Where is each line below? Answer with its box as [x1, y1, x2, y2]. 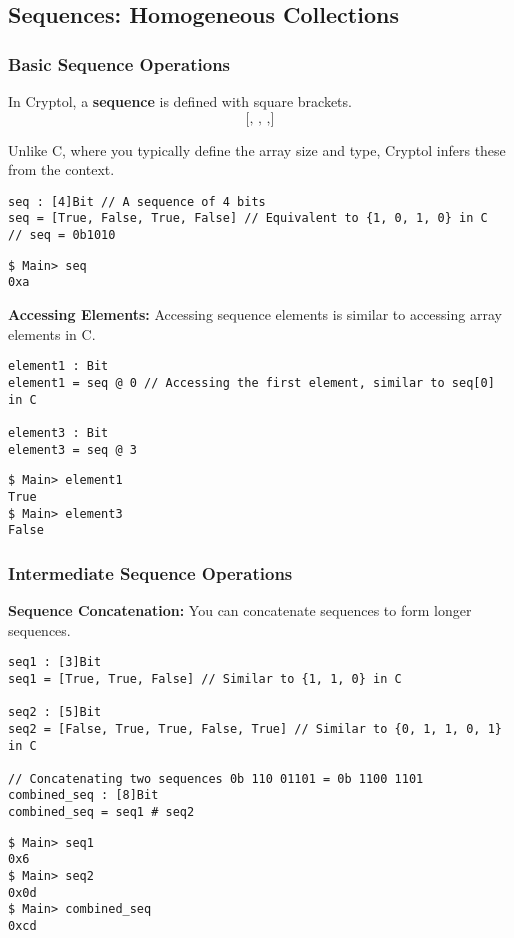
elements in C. [8, 323, 96, 344]
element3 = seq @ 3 [8, 442, 137, 457]
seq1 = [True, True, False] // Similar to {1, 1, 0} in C [8, 671, 402, 686]
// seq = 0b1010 [8, 228, 116, 243]
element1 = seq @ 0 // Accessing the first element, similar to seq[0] [8, 375, 495, 390]
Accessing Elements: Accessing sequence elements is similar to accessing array [8, 304, 502, 325]
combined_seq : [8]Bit [8, 788, 159, 803]
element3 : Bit [8, 425, 109, 440]
